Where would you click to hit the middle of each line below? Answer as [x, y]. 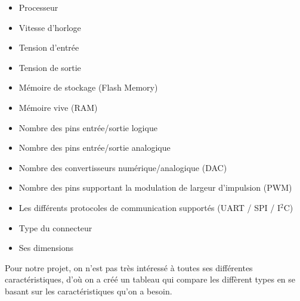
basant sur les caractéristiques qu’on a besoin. [89, 291]
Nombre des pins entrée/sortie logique [88, 127]
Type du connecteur [55, 227]
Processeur [38, 7]
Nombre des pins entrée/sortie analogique [95, 148]
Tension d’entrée [49, 47]
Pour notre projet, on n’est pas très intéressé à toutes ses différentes [129, 267]
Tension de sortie [50, 67]
